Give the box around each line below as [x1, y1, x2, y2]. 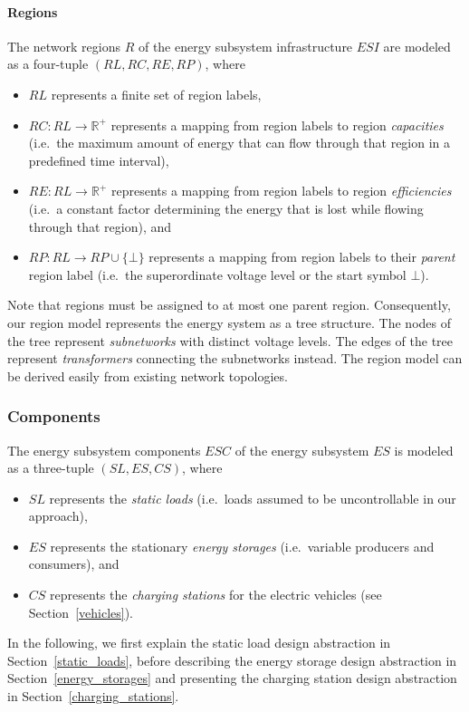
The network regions [7, 36, 120, 55]
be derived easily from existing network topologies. [7, 366, 288, 385]
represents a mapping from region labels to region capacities [110, 115, 444, 134]
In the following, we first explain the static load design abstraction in [7, 633, 391, 652]
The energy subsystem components [7, 440, 201, 459]
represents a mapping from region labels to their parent [148, 247, 455, 266]
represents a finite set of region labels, [51, 84, 262, 103]
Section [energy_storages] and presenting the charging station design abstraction [7, 669, 457, 688]
